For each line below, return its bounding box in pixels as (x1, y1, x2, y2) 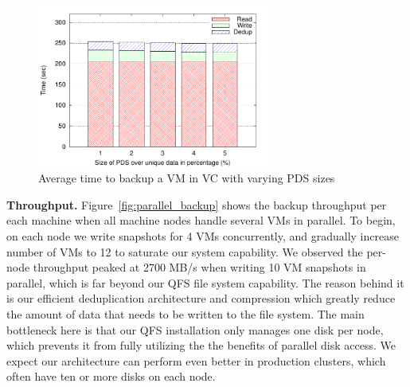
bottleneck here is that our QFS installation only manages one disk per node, (6, 321, 384, 338)
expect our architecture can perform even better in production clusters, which (6, 352, 386, 369)
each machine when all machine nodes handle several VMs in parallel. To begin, (6, 212, 396, 229)
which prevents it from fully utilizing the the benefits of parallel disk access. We (6, 337, 396, 354)
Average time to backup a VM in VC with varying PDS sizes (38, 170, 335, 186)
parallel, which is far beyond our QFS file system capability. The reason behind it (6, 274, 404, 291)
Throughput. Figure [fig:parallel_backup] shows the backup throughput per (6, 196, 387, 213)
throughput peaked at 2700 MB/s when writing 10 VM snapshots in (33, 259, 366, 276)
